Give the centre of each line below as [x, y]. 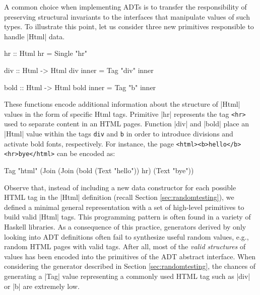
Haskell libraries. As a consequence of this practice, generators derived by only [125, 226]
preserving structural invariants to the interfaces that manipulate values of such [127, 16]
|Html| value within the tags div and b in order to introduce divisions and [119, 133]
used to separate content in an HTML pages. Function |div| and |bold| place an [127, 124]
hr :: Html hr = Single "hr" [46, 53]
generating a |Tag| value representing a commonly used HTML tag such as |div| [127, 276]
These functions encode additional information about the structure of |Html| [122, 104]
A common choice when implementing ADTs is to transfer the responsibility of [125, 7]
